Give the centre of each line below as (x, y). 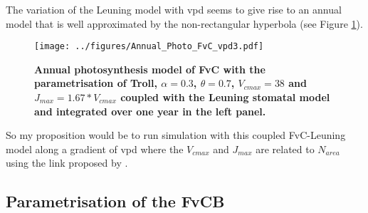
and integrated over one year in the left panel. (150, 111)
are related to (285, 149)
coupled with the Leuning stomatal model (225, 97)
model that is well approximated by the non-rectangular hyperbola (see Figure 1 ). (184, 23)
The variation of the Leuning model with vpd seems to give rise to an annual (174, 9)
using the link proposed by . (67, 163)
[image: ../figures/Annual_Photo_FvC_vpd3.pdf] (149, 47)
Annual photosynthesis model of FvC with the (150, 69)
